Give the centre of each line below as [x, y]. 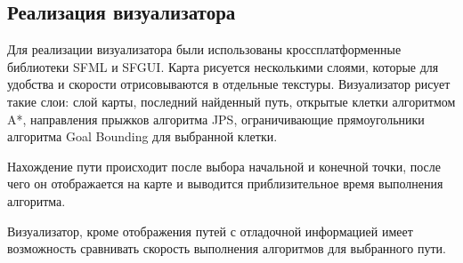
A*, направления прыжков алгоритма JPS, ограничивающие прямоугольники [216, 119]
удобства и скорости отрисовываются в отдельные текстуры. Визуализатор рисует [229, 84]
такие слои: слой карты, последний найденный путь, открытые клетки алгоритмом [231, 101]
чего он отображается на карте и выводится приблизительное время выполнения [225, 183]
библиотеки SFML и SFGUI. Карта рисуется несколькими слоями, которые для [223, 66]
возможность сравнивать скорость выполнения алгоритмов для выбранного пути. [227, 248]
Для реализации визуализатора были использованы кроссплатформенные [204, 49]
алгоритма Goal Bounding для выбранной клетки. [142, 136]
